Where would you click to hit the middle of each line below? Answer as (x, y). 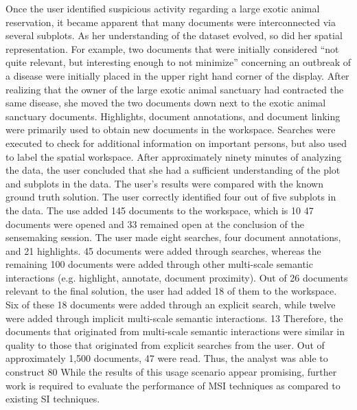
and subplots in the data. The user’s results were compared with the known (164, 183)
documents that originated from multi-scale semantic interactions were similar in (175, 331)
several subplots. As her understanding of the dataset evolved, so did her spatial (174, 35)
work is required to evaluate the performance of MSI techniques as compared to (173, 385)
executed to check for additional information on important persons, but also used (176, 143)
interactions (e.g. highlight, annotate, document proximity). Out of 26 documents (177, 277)
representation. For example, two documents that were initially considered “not (172, 48)
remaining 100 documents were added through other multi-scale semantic (159, 264)
